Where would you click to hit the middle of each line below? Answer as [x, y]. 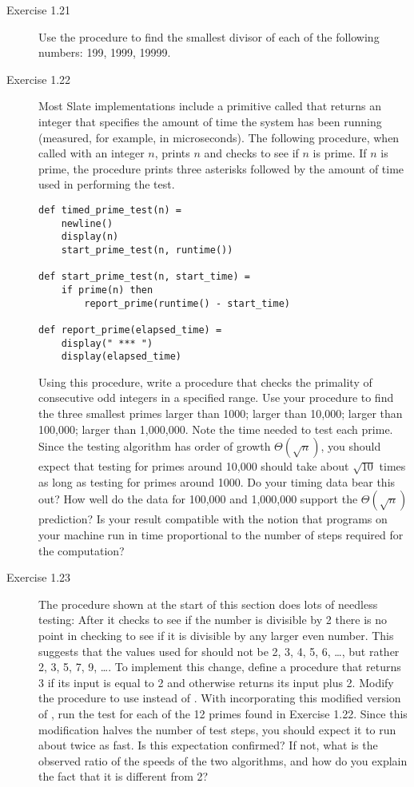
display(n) [90, 237]
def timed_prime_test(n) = [110, 210]
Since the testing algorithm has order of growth [155, 446]
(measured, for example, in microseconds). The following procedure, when [219, 137]
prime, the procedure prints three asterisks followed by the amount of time [221, 168]
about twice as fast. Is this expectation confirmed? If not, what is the [208, 745]
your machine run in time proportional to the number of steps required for [221, 534]
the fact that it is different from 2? [123, 776]
